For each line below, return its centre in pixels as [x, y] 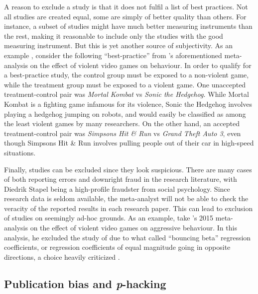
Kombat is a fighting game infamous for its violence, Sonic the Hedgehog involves [128, 104]
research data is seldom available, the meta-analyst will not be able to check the [126, 198]
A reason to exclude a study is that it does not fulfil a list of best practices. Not [126, 6]
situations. [20, 152]
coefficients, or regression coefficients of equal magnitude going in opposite [117, 247]
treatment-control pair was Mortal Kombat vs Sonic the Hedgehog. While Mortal [127, 94]
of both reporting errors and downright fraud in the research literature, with [121, 179]
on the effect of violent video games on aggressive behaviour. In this [133, 228]
